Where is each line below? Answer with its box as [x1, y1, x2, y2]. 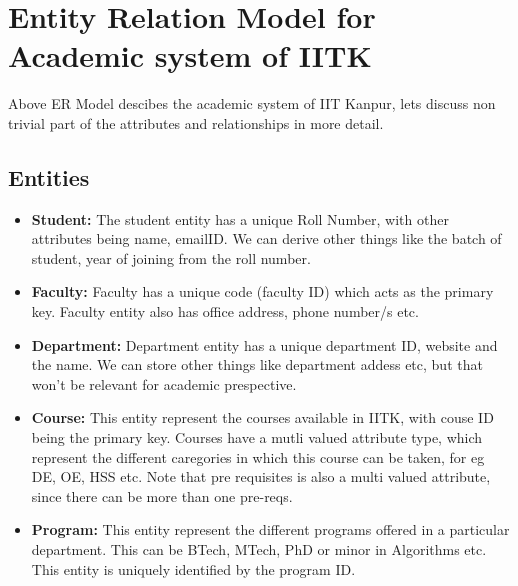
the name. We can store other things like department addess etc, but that [31, 354, 483, 375]
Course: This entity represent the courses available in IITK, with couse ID [31, 407, 494, 428]
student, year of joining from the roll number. [31, 247, 311, 268]
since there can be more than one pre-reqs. [31, 485, 293, 506]
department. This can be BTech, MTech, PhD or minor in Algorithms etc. [31, 539, 487, 560]
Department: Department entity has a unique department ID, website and [31, 334, 498, 355]
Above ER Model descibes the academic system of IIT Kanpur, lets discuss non [8, 93, 496, 114]
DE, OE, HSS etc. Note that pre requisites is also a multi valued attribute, [31, 466, 491, 487]
